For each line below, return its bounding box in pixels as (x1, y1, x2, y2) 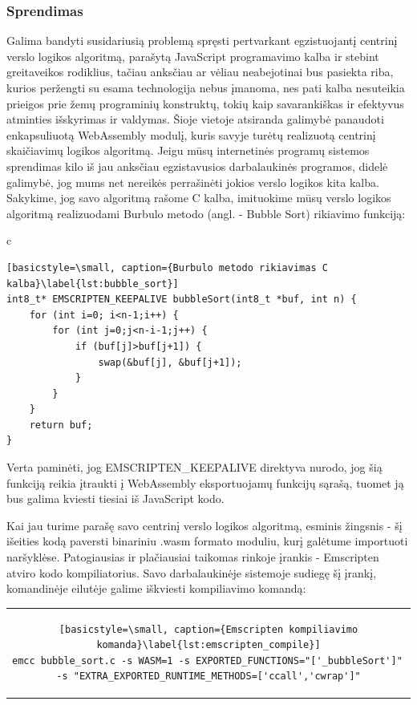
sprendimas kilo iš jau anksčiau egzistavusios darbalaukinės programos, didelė (6, 157, 388, 174)
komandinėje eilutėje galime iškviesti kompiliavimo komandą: (6, 580, 306, 597)
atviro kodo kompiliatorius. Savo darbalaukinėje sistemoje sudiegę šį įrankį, (6, 564, 377, 581)
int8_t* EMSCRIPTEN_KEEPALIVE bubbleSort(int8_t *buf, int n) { (6, 294, 357, 306)
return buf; (29, 419, 93, 431)
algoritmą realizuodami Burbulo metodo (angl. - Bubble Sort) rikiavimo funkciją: (6, 205, 406, 221)
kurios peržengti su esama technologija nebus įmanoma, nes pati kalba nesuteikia (6, 79, 405, 95)
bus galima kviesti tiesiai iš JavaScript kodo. (6, 490, 225, 507)
